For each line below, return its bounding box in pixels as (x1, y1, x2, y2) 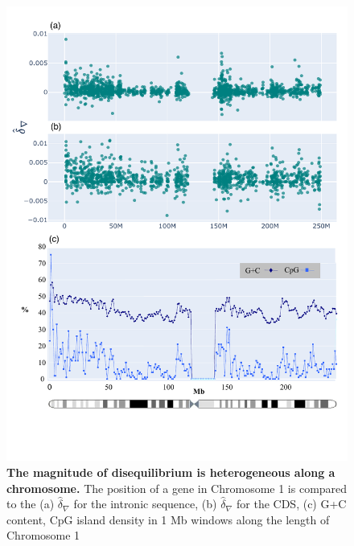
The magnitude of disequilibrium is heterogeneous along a (6, 463, 335, 480)
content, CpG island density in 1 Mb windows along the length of (6, 511, 330, 528)
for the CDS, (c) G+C (237, 495, 347, 512)
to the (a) (6, 495, 55, 512)
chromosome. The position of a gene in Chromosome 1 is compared (6, 479, 348, 496)
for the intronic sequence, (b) (73, 495, 217, 512)
